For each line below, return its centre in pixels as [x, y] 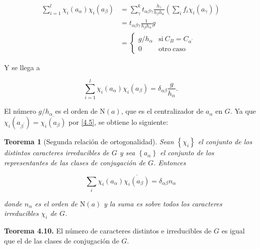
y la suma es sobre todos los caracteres [163, 203]
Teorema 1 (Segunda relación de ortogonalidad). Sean [89, 142]
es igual [233, 231]
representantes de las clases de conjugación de [75, 162]
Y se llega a [22, 67]
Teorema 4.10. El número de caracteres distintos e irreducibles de [108, 231]
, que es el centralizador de [162, 111]
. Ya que [243, 111]
